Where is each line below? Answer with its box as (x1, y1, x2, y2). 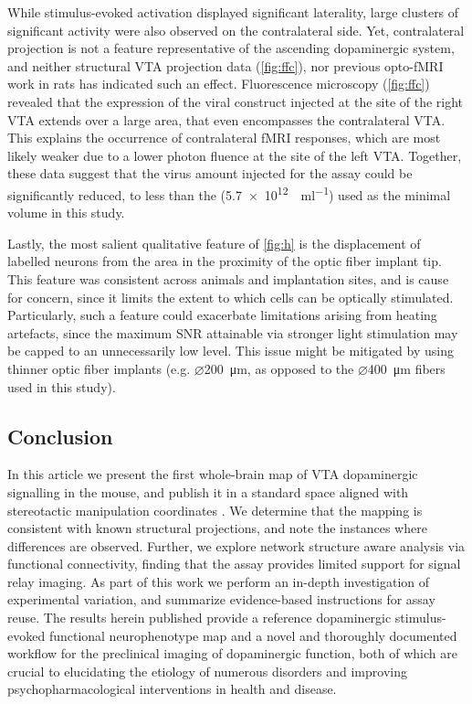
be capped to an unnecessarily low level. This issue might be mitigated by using (7, 341, 454, 360)
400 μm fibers (367, 358, 446, 378)
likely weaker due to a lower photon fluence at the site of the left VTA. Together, (7, 145, 462, 165)
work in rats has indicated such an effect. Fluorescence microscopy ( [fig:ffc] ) (7, 74, 430, 93)
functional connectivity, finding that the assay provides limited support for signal (7, 554, 461, 573)
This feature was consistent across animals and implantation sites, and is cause (7, 269, 449, 288)
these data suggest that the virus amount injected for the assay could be (7, 164, 413, 183)
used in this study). (7, 377, 116, 396)
